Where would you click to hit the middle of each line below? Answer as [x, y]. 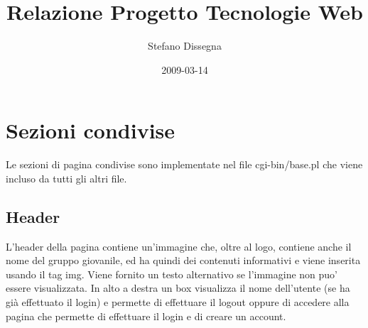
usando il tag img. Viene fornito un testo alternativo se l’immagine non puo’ [172, 274]
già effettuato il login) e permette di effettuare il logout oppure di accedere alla [178, 302]
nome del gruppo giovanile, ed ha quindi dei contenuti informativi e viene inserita [183, 260]
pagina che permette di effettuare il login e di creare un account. [146, 316]
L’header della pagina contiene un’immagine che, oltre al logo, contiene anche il [179, 246]
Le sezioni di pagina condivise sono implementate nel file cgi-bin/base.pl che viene [184, 164]
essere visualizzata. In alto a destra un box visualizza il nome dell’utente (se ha [178, 288]
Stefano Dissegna [185, 46]
